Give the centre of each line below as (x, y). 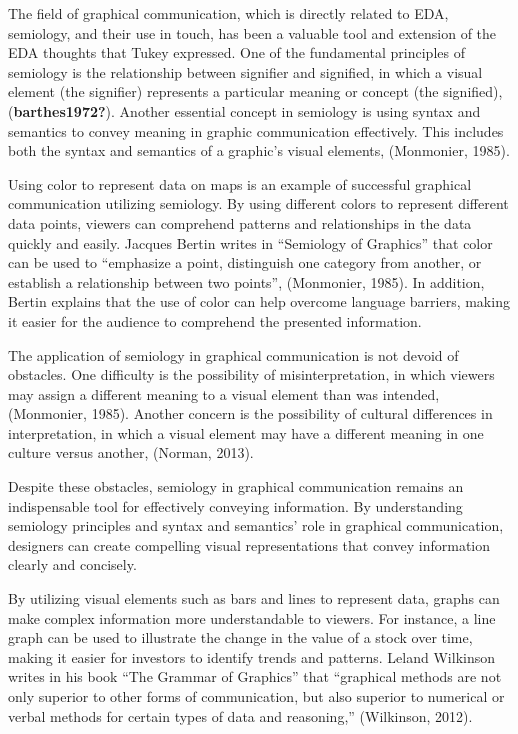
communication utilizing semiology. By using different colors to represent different (258, 203)
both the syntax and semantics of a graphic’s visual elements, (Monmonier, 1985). (259, 150)
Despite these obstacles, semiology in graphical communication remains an (236, 486)
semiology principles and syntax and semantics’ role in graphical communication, (256, 525)
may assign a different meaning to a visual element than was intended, (224, 393)
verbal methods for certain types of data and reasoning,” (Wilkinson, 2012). (240, 715)
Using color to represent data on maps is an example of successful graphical (240, 183)
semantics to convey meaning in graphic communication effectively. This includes (256, 130)
